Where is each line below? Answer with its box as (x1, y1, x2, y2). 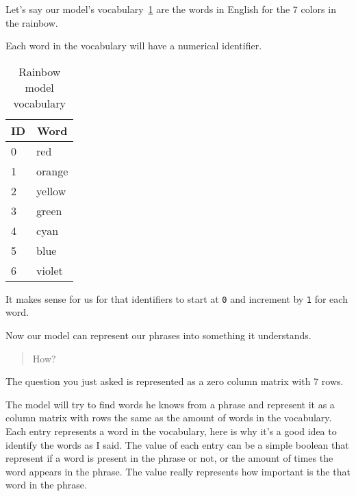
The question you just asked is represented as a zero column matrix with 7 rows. (5, 374, 344, 388)
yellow (36, 182, 66, 199)
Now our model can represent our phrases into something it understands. (5, 328, 311, 343)
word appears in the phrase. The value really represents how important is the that (5, 464, 351, 478)
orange (36, 162, 68, 179)
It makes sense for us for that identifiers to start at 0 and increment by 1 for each (5, 291, 348, 306)
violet (36, 262, 63, 278)
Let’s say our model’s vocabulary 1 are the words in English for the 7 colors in (5, 2, 336, 16)
